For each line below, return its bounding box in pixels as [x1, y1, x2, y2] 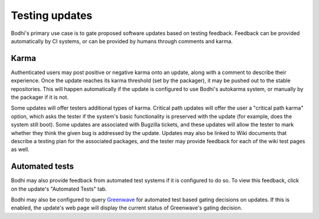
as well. [11, 146, 30, 153]
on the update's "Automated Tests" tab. [11, 185, 108, 192]
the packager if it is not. [11, 94, 69, 101]
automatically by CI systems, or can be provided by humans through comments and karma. [11, 37, 233, 44]
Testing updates [11, 9, 93, 22]
